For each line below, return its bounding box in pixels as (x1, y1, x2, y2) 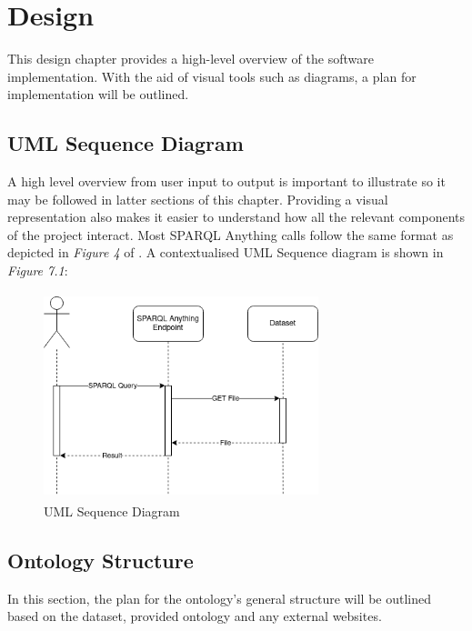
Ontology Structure (7, 546, 194, 575)
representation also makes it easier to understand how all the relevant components (7, 207, 466, 226)
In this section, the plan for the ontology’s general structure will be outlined (7, 588, 431, 607)
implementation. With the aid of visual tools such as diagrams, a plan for (7, 66, 417, 85)
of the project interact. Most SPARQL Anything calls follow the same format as (7, 225, 454, 244)
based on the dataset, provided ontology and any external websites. (7, 606, 382, 626)
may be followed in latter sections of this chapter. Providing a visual (7, 189, 388, 208)
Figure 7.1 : (7, 261, 68, 280)
